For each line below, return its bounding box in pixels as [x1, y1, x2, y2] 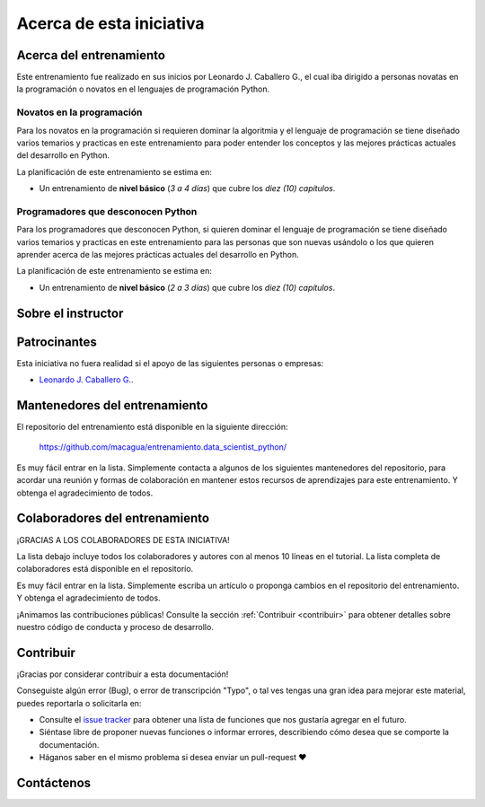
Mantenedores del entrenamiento [16, 398, 208, 413]
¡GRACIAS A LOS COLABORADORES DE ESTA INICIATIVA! [16, 534, 231, 545]
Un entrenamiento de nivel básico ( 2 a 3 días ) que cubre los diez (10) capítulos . [39, 282, 336, 293]
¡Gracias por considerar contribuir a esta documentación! [16, 669, 229, 680]
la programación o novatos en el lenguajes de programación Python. [16, 83, 269, 94]
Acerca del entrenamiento [16, 48, 166, 63]
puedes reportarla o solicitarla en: [16, 697, 142, 708]
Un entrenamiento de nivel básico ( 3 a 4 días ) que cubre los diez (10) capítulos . [39, 183, 336, 194]
